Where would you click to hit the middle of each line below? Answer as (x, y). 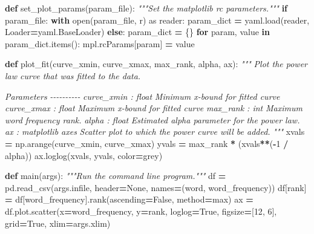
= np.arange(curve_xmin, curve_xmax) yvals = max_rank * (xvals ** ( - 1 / (147, 143)
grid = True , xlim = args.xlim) (58, 223)
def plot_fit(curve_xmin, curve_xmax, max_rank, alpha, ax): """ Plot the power (156, 64)
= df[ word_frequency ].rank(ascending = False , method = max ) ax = (129, 199)
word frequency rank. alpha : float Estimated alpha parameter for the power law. (152, 119)
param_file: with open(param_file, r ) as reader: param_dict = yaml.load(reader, (157, 20)
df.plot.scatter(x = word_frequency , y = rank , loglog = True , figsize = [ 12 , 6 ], (141, 211)
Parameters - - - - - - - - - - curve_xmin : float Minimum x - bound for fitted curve (142, 96)
